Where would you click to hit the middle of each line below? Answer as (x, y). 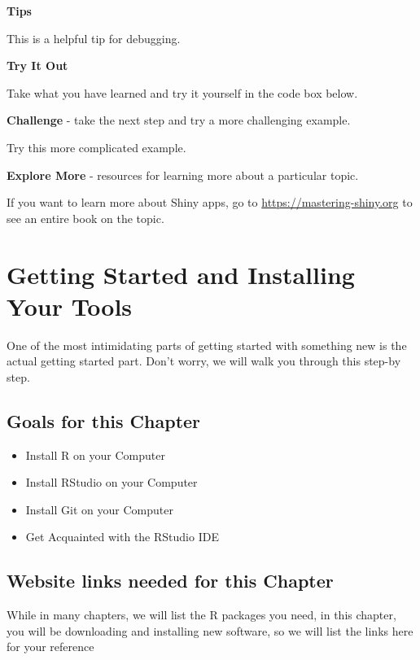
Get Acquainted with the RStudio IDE (122, 537)
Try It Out (37, 66)
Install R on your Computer (95, 455)
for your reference (50, 647)
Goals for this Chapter (104, 420)
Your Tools (70, 306)
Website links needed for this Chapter (170, 581)
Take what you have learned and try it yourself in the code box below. (182, 92)
